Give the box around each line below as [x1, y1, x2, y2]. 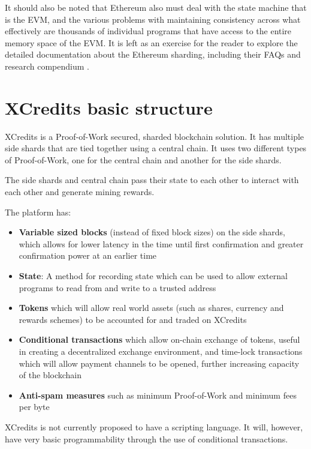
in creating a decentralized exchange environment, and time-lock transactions [19, 345, 303, 357]
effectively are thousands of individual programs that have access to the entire [5, 25, 292, 37]
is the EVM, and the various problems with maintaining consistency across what [5, 13, 301, 25]
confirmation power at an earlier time [19, 249, 157, 262]
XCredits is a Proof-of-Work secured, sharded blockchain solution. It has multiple [5, 130, 304, 142]
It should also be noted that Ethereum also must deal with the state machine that [5, 1, 307, 13]
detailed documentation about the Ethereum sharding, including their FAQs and [5, 48, 301, 61]
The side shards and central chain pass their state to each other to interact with [5, 173, 299, 186]
